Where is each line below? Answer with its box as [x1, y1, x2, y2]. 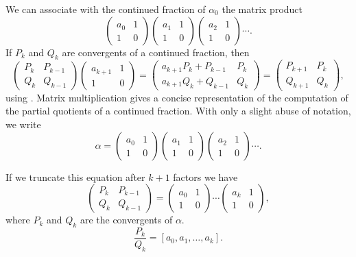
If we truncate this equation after [5, 169, 145, 184]
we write [5, 117, 41, 131]
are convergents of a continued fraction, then [62, 45, 250, 59]
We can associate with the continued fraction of [5, 2, 206, 16]
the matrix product [222, 2, 303, 16]
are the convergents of [80, 212, 173, 227]
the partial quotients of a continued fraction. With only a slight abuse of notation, [5, 103, 351, 118]
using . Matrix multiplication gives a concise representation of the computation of [5, 90, 348, 104]
